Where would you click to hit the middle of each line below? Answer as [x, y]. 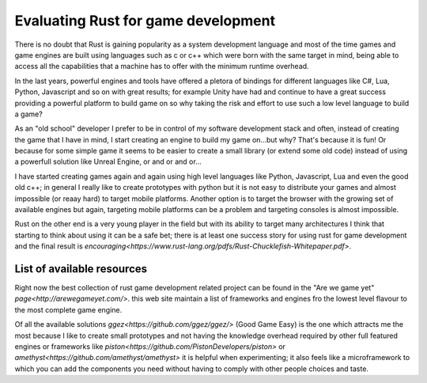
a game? [28, 114]
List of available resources [81, 269]
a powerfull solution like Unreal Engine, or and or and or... [108, 161]
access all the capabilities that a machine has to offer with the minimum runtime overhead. [162, 66]
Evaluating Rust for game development [145, 21]
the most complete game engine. [68, 309]
